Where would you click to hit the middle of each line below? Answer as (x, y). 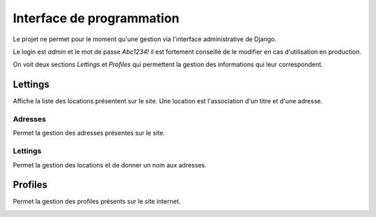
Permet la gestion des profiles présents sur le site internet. (97, 202)
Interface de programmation (96, 18)
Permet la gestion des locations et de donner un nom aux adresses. (110, 165)
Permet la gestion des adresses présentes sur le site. (89, 133)
